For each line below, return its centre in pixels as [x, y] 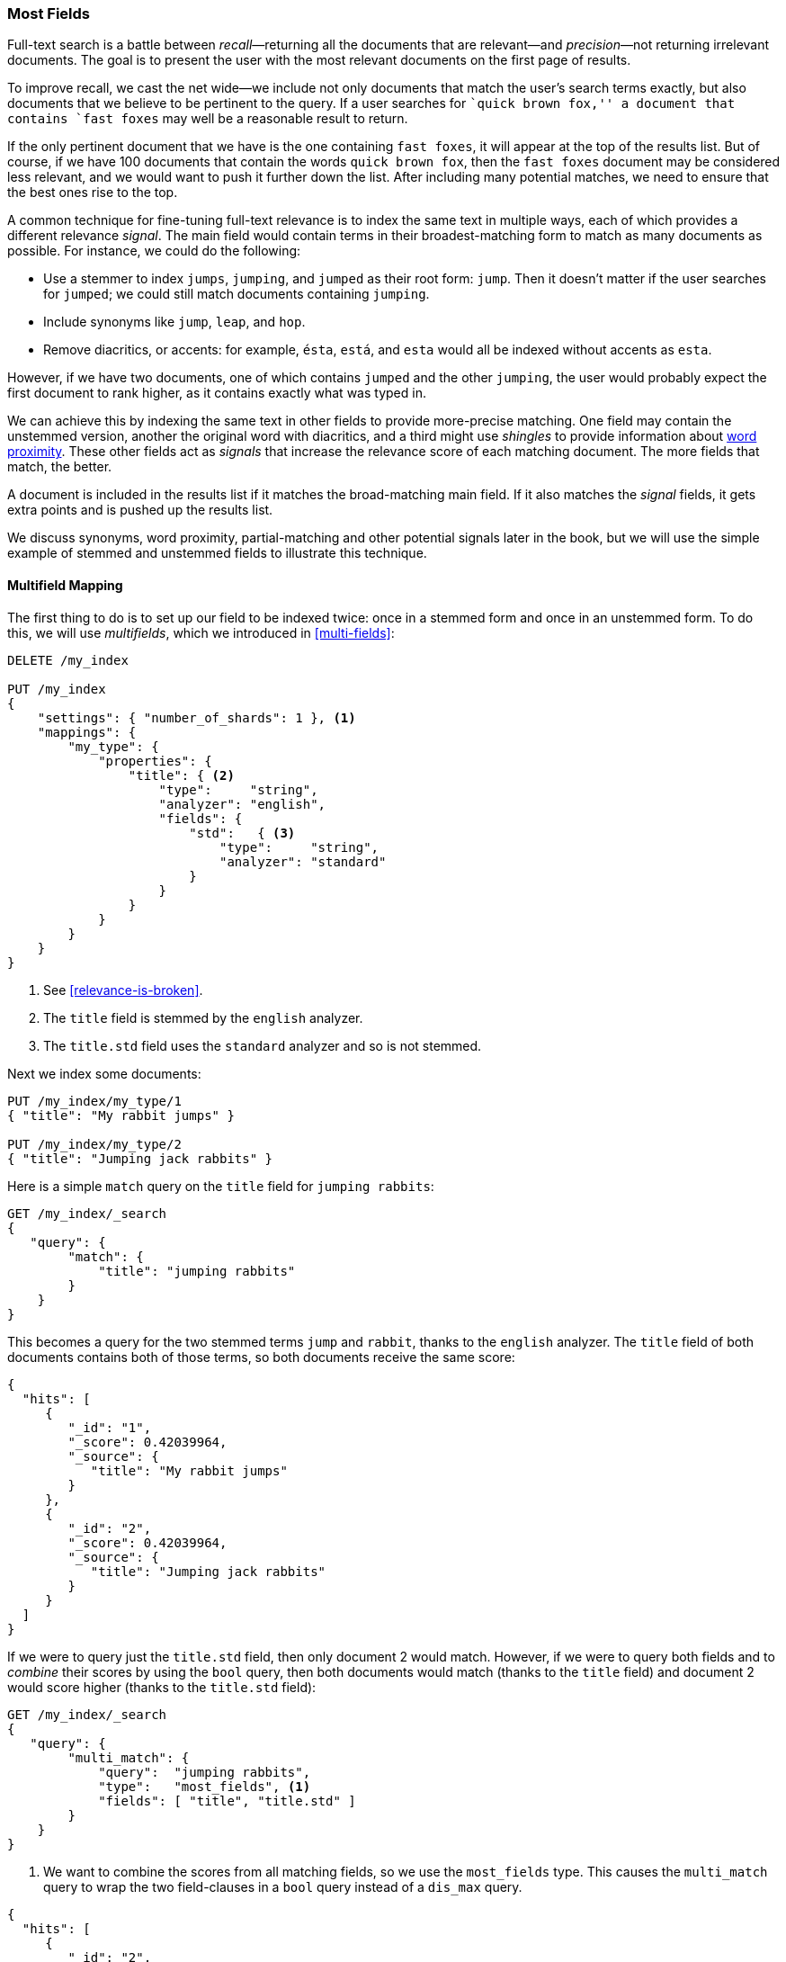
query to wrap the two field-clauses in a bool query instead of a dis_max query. [283, 1886]
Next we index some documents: [104, 1073]
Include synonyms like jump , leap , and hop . [174, 322]
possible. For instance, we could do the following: [154, 251]
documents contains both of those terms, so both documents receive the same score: [261, 1357]
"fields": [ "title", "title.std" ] [227, 1801]
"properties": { [155, 761]
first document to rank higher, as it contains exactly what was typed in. [217, 393]
